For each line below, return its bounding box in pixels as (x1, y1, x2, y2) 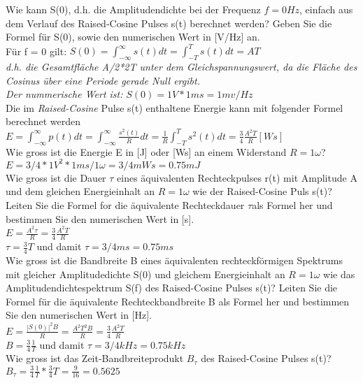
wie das (323, 266, 355, 281)
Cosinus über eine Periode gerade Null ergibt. (6, 73, 200, 87)
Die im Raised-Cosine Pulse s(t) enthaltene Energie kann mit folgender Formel (6, 100, 343, 115)
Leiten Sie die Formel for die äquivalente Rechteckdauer (6, 198, 245, 212)
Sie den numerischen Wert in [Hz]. (6, 308, 152, 322)
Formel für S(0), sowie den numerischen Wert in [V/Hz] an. (6, 29, 260, 44)
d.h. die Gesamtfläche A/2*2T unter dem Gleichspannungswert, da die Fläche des (6, 59, 357, 74)
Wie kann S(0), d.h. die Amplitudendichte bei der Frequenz (6, 2, 261, 16)
